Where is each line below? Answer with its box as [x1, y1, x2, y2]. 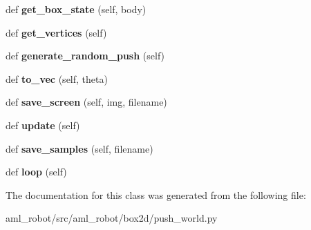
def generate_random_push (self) [6, 48, 165, 63]
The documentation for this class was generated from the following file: [6, 187, 306, 202]
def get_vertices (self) [6, 25, 107, 39]
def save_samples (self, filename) [6, 141, 153, 155]
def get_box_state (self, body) [6, 2, 147, 16]
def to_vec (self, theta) [6, 71, 108, 86]
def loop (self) [6, 164, 67, 179]
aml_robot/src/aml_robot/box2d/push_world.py [6, 211, 218, 225]
